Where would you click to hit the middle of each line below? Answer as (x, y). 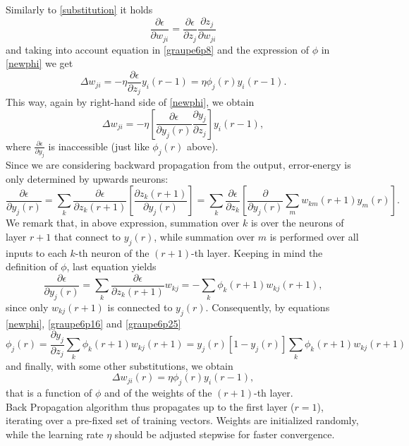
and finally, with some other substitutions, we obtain (120, 365)
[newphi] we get (39, 63)
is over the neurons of (297, 223)
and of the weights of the (158, 393)
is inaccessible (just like (99, 146)
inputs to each (36, 252)
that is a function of (49, 393)
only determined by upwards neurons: (87, 178)
